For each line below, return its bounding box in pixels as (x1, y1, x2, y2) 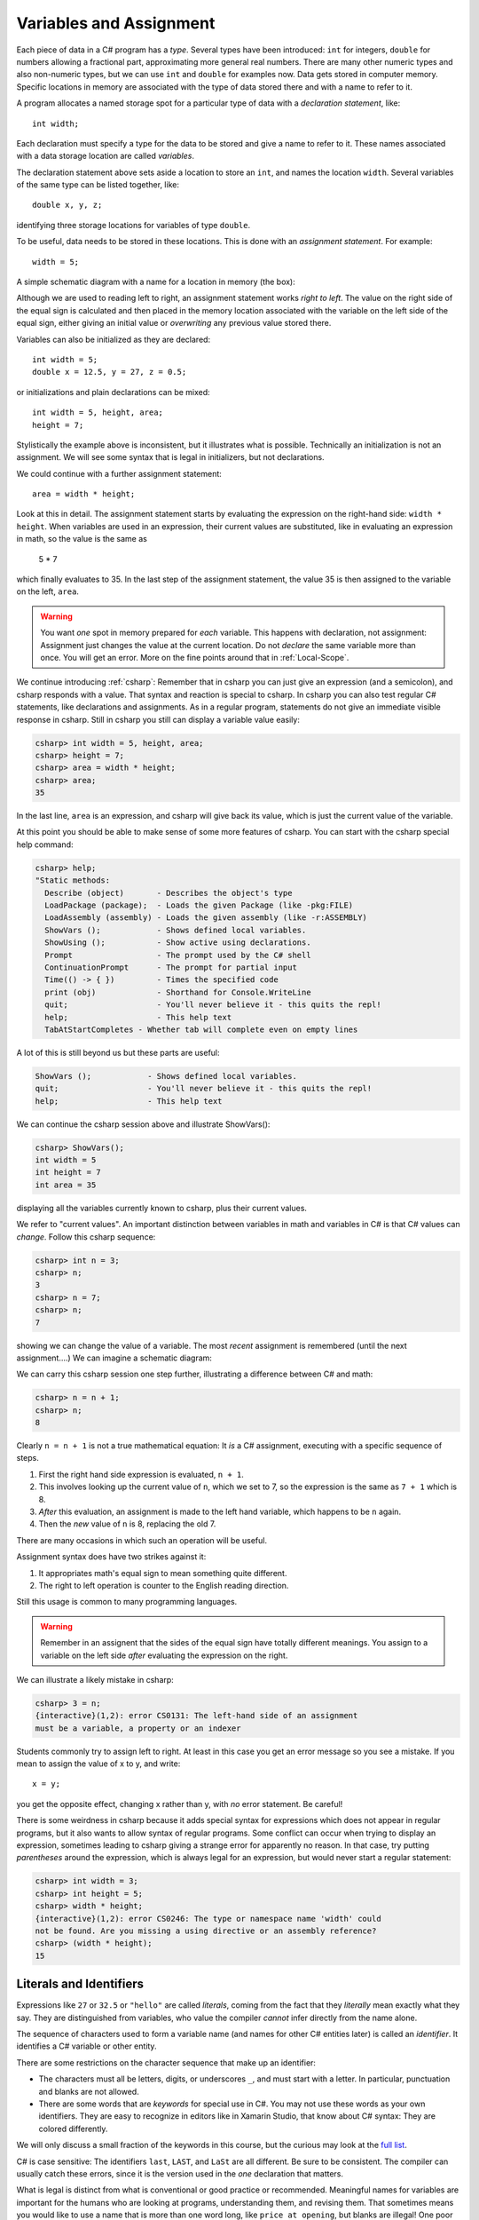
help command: (16, 839, 74, 850)
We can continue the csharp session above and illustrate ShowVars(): (16, 1119, 271, 1130)
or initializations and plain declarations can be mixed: (16, 386, 210, 397)
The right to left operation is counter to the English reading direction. (38, 1580, 289, 1590)
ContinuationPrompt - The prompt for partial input (44, 962, 297, 972)
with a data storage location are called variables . (16, 151, 195, 162)
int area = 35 (35, 1179, 97, 1190)
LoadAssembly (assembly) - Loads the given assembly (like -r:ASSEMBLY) (44, 913, 368, 923)
